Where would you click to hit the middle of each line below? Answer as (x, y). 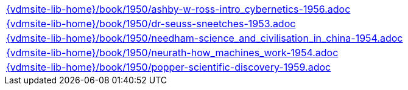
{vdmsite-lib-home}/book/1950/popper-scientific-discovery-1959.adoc (169, 67)
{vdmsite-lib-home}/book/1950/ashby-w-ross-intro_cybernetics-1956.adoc (178, 9)
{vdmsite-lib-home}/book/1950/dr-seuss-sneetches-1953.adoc (151, 24)
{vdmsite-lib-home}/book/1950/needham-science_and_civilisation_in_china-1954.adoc (205, 38)
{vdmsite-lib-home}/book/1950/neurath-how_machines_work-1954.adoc (172, 53)
